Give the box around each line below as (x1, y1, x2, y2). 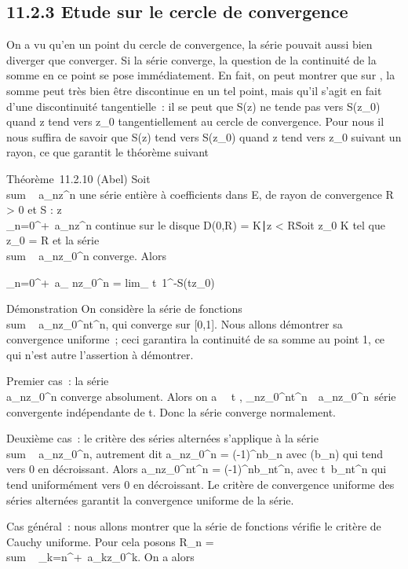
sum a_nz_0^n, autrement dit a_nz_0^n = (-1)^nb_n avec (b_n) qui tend (6, 445, 384, 461)
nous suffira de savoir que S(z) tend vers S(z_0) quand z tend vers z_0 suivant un (6, 128, 402, 145)
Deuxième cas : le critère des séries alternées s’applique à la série (6, 430, 319, 446)
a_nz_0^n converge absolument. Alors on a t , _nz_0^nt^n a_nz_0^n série (6, 388, 396, 405)
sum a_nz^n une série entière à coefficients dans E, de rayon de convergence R (6, 185, 394, 202)
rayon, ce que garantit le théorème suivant (6, 144, 209, 160)
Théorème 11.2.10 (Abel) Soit (6, 170, 151, 186)
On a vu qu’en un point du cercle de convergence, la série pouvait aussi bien (6, 36, 373, 53)
